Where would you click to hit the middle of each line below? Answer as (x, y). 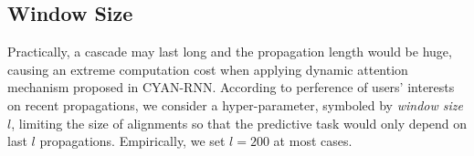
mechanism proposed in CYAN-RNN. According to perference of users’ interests (231, 87)
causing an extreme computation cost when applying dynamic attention (208, 69)
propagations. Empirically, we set (132, 141)
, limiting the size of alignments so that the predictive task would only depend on (239, 123)
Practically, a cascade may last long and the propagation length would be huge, (230, 52)
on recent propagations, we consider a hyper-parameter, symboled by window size (235, 104)
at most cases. (313, 141)
